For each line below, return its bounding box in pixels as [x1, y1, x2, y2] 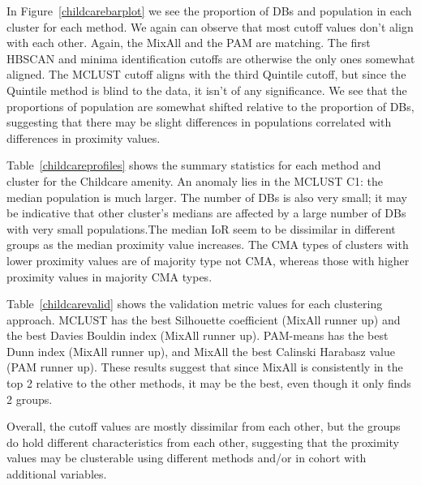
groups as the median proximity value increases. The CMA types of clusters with [6, 236, 409, 253]
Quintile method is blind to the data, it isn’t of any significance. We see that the [6, 81, 407, 98]
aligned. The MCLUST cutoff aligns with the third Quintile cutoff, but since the [6, 66, 406, 83]
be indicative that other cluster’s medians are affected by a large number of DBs [6, 204, 406, 221]
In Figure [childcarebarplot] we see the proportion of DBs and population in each [6, 2, 412, 19]
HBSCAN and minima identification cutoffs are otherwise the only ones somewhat [6, 49, 415, 67]
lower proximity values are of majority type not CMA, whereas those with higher [6, 251, 410, 268]
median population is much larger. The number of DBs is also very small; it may [6, 188, 408, 205]
